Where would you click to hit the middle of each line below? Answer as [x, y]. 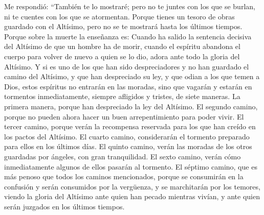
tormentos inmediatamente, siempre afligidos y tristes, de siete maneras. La [122, 96]
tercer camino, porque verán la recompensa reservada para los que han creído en [130, 126]
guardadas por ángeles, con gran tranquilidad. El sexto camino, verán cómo [123, 156]
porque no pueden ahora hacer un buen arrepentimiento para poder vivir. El [124, 116]
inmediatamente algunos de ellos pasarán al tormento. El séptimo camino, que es [131, 166]
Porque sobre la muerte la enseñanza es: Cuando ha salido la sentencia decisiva [128, 36]
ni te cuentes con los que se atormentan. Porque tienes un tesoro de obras [119, 16]
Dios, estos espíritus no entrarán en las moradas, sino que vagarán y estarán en [128, 86]
